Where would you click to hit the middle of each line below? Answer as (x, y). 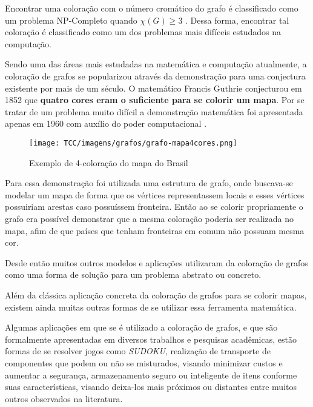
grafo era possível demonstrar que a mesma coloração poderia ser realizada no (150, 218)
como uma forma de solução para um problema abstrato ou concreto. (133, 274)
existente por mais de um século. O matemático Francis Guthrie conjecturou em (153, 88)
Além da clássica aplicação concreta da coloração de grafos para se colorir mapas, (156, 294)
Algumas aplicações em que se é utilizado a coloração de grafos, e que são (141, 327)
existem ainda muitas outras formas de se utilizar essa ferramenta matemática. (151, 307)
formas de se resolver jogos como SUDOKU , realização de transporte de (138, 351)
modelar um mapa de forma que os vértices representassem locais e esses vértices (155, 194)
